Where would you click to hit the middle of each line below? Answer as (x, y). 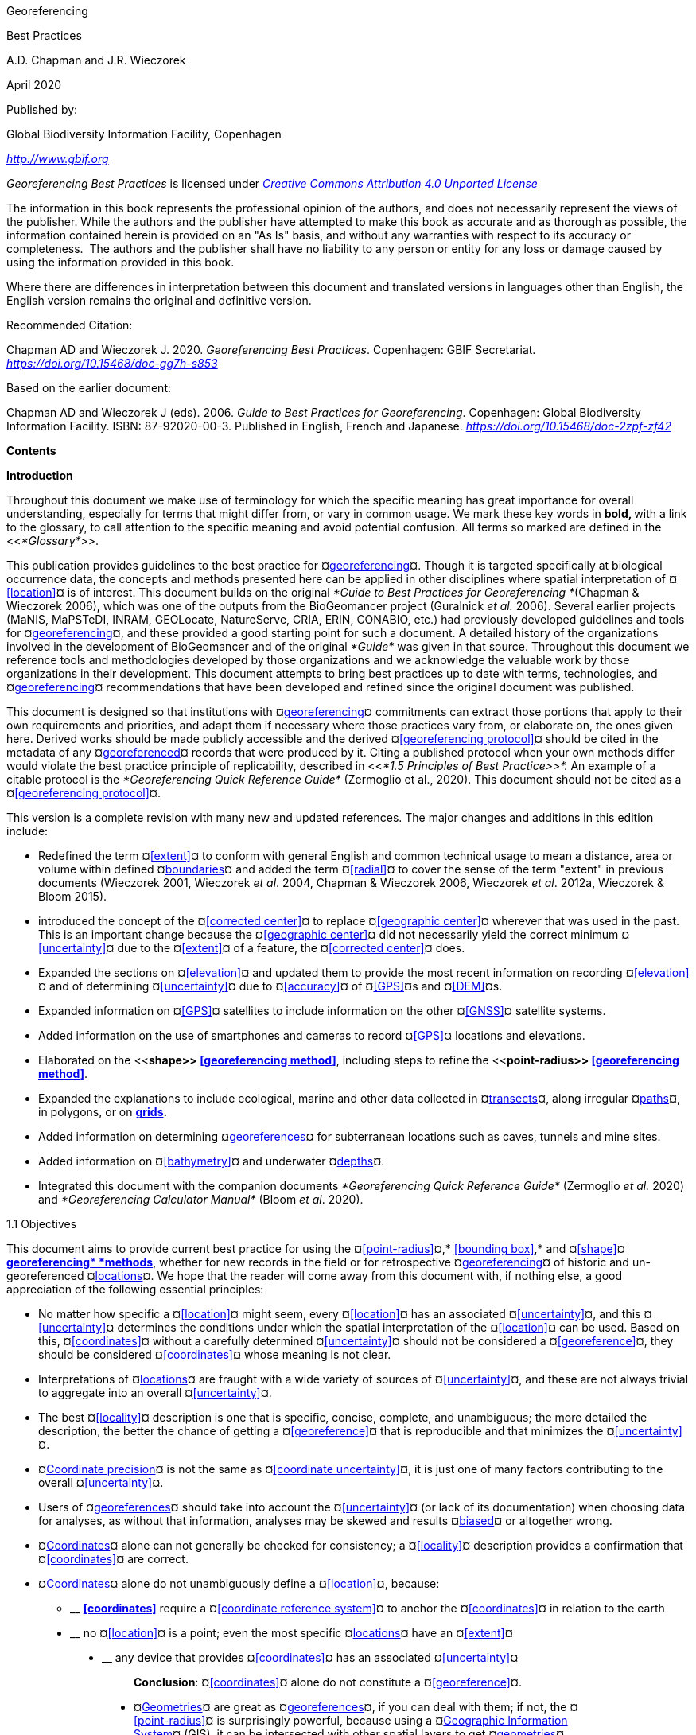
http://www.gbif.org (58, 159)
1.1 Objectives (42, 1224)
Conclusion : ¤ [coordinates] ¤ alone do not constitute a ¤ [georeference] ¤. (328, 1682)
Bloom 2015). (73, 896)
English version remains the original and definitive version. (159, 300)
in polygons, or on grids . (103, 1112)
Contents (31, 451)
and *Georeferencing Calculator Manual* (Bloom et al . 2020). (201, 1199)
